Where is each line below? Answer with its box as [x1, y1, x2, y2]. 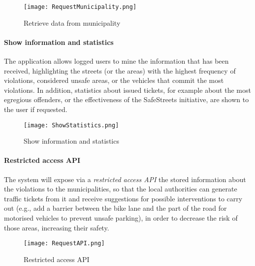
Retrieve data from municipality [24, 17, 121, 28]
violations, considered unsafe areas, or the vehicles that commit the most [4, 75, 224, 85]
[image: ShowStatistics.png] [24, 121, 119, 129]
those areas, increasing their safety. [4, 222, 109, 232]
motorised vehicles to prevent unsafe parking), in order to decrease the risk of [4, 213, 238, 223]
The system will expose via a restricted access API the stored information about [4, 174, 246, 184]
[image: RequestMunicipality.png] [24, 3, 137, 10]
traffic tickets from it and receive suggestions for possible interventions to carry [4, 193, 243, 203]
